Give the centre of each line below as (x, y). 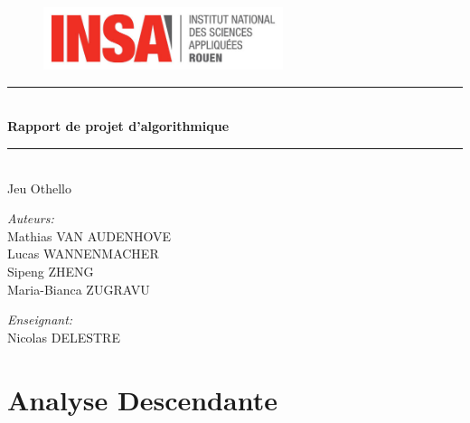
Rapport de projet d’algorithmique (118, 126)
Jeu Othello (39, 188)
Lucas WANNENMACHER (83, 254)
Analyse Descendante (142, 399)
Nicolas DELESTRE (64, 337)
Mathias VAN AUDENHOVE (89, 235)
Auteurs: (31, 218)
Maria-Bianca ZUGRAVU (79, 289)
